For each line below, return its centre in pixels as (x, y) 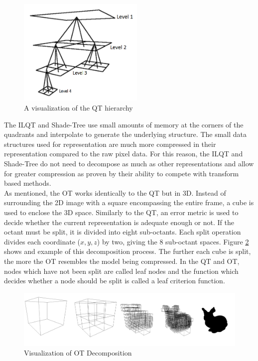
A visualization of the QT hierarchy (78, 108)
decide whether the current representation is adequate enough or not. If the (119, 222)
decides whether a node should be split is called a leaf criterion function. (115, 281)
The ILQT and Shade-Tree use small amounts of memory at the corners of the (124, 124)
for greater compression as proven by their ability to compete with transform (122, 173)
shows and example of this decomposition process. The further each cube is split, (128, 251)
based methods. (28, 183)
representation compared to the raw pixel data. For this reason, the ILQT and (124, 154)
